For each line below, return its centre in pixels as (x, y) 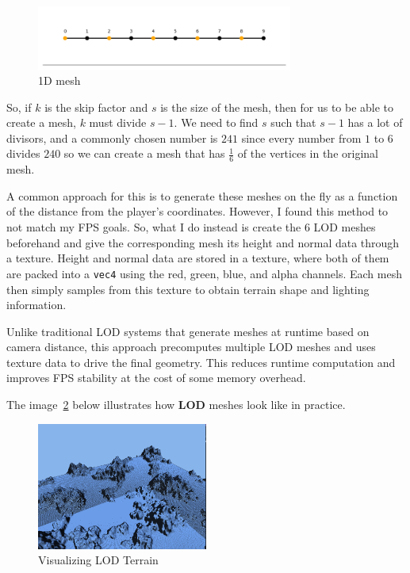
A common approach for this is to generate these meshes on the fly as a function (202, 195)
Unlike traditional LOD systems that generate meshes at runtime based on (188, 331)
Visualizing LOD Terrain (98, 560)
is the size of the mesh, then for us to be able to (277, 107)
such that (293, 122)
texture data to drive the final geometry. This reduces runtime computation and (201, 362)
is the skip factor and (96, 107)
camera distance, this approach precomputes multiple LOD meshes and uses (191, 347)
